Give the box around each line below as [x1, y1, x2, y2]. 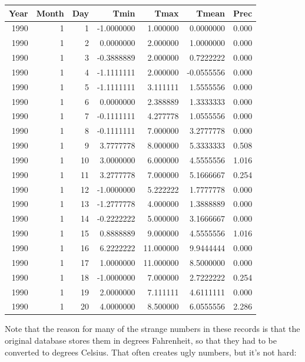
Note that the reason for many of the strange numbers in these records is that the [5, 322, 300, 335]
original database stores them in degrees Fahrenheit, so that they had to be [5, 334, 277, 347]
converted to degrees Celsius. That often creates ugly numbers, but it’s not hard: [5, 345, 297, 358]
